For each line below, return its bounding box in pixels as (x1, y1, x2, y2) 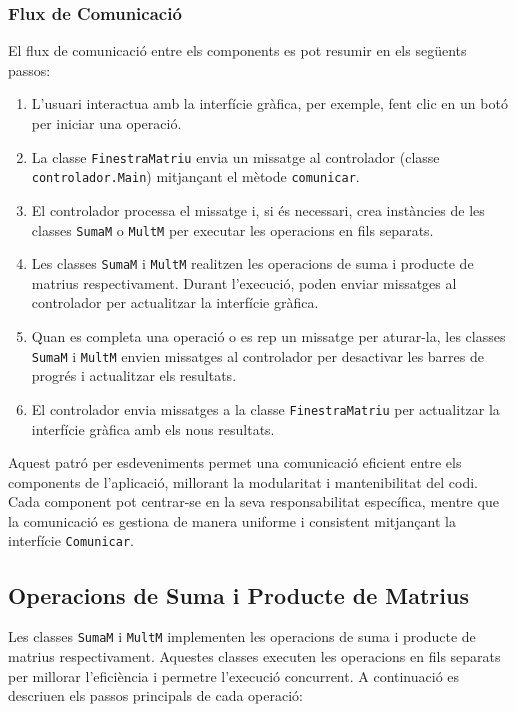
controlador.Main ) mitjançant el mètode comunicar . (31, 166, 360, 187)
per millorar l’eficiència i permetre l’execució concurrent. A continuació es (8, 665, 460, 686)
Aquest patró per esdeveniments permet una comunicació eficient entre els (8, 452, 462, 473)
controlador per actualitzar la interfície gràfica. (31, 292, 319, 313)
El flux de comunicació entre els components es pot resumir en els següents (8, 40, 467, 61)
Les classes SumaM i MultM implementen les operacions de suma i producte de (8, 626, 476, 647)
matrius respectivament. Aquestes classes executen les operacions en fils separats (8, 645, 501, 666)
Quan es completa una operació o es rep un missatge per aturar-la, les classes (31, 326, 506, 346)
